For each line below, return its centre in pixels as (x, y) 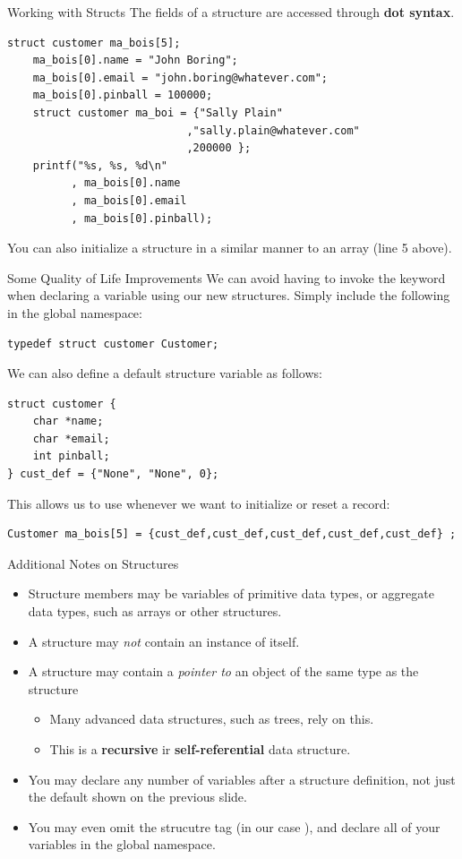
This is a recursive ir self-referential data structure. (200, 749)
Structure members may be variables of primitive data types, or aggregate (231, 593)
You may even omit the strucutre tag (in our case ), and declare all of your (234, 826)
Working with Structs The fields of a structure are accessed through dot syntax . (231, 12)
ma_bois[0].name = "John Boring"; (135, 60)
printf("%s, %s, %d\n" (100, 165)
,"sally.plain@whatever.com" (273, 130)
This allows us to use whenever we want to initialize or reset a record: (199, 503)
